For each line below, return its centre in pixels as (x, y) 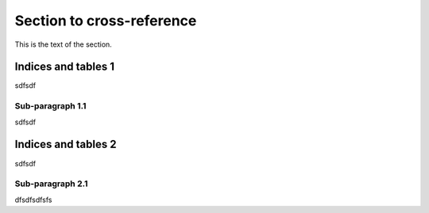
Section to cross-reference (106, 21)
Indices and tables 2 (66, 145)
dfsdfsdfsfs (33, 200)
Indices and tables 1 (65, 67)
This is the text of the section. (64, 44)
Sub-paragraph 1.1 (50, 106)
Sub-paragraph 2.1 (51, 184)
